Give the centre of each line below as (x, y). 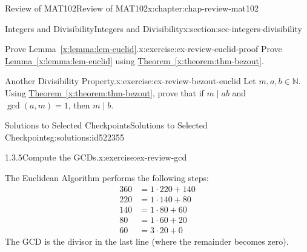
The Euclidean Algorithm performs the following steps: (107, 177)
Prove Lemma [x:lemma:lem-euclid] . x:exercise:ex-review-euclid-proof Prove (144, 49)
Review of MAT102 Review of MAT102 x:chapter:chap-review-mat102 (132, 8)
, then (79, 104)
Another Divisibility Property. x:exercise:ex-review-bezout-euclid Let (130, 81)
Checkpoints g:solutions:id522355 (65, 137)
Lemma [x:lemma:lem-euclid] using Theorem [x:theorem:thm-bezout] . (134, 60)
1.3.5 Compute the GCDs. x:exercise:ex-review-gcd (96, 157)
